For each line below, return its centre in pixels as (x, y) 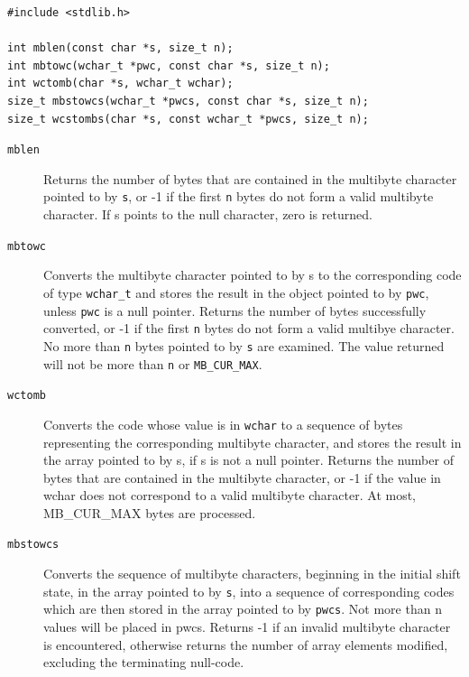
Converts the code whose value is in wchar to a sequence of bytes (223, 424)
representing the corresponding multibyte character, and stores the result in (253, 442)
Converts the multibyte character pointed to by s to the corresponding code (253, 275)
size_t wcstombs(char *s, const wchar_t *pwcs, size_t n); (188, 119)
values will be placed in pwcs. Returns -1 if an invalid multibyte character (247, 627)
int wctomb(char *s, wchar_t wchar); (120, 83)
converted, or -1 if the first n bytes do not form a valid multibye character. (249, 328)
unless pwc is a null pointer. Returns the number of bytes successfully (235, 310)
